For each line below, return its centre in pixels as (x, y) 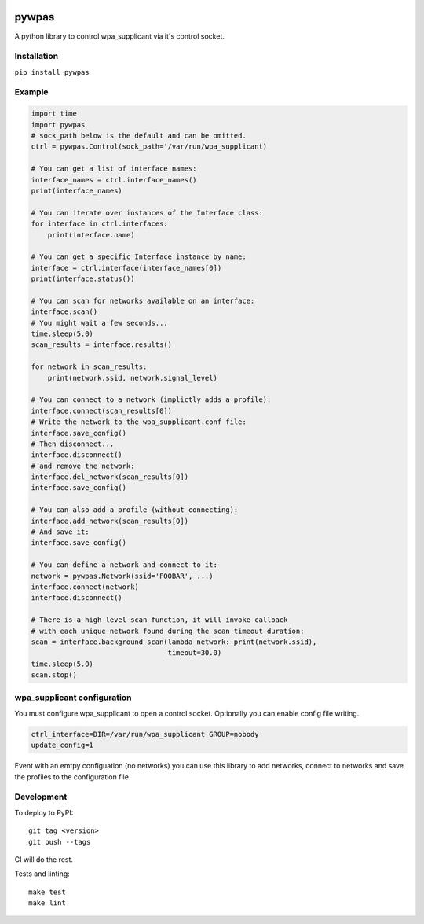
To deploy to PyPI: (44, 812)
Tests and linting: (42, 874)
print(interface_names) (77, 190)
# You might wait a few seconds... (99, 323)
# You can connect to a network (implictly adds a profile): (151, 400)
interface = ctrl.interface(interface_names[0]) (126, 268)
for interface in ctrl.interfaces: (99, 224)
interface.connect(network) (85, 587)
